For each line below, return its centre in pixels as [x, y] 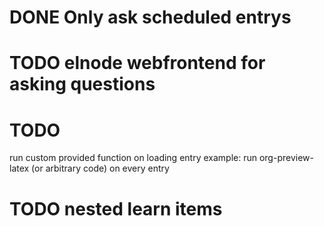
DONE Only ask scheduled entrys [150, 17]
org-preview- [286, 158]
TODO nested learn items [116, 208]
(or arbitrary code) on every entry [100, 168]
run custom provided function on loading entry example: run [133, 158]
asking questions [82, 84]
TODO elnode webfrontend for [137, 63]
